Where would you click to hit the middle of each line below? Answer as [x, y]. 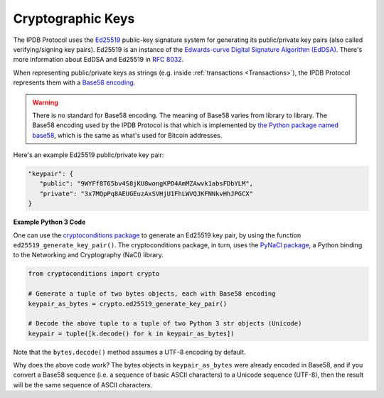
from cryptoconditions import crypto [94, 274]
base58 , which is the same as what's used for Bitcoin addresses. [127, 135]
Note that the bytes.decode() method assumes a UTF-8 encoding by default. [129, 352]
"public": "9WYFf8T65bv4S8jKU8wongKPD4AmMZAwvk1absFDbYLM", [146, 184]
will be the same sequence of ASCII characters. [83, 384]
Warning [45, 102]
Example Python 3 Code [49, 222]
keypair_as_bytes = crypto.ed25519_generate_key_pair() [128, 303]
